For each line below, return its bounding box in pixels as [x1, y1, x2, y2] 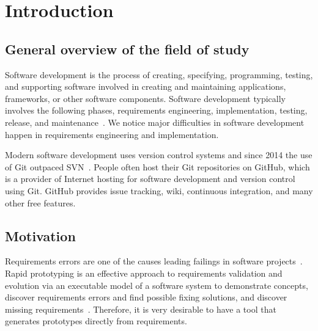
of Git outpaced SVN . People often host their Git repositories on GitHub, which [5, 160, 310, 173]
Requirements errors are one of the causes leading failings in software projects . [5, 255, 303, 267]
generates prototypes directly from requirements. [5, 315, 187, 327]
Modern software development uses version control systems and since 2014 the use [5, 148, 312, 161]
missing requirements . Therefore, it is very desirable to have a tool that [5, 302, 276, 315]
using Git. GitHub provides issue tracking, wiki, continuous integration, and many [5, 184, 313, 197]
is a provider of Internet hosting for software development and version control [5, 172, 295, 185]
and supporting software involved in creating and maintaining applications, [5, 80, 286, 93]
